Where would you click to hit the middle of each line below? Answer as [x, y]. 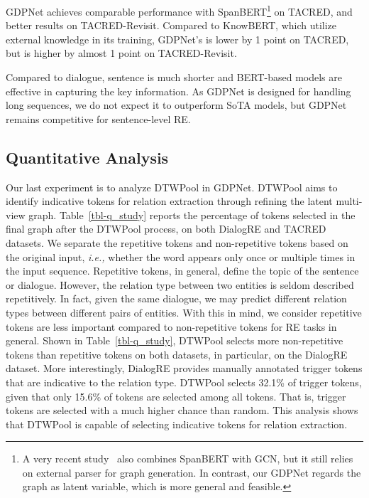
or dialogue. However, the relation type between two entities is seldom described [180, 284]
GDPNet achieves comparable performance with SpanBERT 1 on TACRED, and [179, 10]
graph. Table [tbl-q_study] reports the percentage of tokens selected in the [192, 214]
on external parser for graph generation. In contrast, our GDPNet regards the [192, 472]
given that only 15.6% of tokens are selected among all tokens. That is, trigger [176, 396]
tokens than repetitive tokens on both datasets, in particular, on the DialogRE [177, 354]
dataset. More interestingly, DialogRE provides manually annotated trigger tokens [184, 368]
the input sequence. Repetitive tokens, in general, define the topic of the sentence [182, 271]
